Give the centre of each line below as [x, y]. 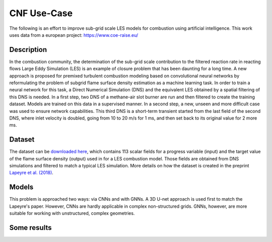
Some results [30, 228]
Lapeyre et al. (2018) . [31, 173]
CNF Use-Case [41, 13]
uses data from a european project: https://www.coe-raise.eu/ [74, 35]
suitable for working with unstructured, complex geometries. [72, 213]
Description [28, 50]
